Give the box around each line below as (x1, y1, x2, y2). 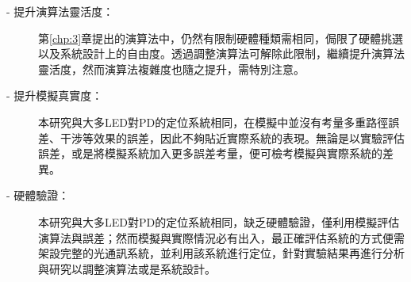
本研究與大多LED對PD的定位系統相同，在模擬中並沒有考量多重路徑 (38, 113, 389, 130)
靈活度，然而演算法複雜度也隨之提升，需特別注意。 (38, 60, 305, 77)
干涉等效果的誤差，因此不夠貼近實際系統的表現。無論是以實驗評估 (60, 129, 405, 146)
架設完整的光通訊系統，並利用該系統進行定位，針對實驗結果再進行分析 (38, 245, 405, 261)
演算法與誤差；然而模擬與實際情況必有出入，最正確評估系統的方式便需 (38, 229, 405, 246)
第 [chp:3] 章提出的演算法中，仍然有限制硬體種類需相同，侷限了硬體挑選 (38, 29, 404, 46)
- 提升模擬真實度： (6, 87, 103, 104)
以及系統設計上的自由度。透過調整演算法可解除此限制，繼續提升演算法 (38, 45, 405, 62)
